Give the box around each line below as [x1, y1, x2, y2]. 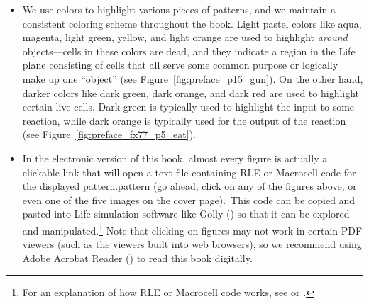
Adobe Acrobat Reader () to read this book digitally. [22, 250, 253, 265]
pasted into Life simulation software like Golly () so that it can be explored [22, 206, 350, 221]
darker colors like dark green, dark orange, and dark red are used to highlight [22, 85, 360, 100]
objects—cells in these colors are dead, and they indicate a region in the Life [22, 43, 356, 58]
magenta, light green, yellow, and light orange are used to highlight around [22, 30, 348, 45]
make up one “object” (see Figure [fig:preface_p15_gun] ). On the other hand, [22, 71, 363, 86]
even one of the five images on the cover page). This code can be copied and [22, 192, 356, 207]
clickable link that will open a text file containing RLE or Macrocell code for [22, 164, 356, 179]
